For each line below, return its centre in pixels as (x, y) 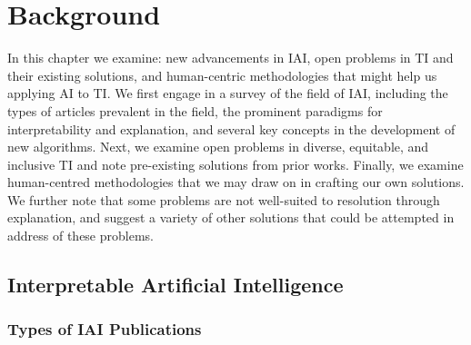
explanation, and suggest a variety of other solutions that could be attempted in (231, 217)
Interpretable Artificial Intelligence (175, 285)
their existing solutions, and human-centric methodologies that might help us (222, 75)
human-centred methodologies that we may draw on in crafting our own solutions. (236, 182)
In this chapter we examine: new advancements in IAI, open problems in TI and (230, 58)
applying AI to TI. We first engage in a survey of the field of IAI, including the (228, 93)
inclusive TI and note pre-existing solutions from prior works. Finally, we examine (235, 164)
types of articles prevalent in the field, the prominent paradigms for (195, 110)
